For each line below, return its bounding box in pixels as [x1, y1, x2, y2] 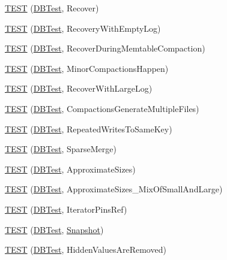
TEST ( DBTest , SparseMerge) [5, 143, 117, 155]
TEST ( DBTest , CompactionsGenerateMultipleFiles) [5, 102, 199, 114]
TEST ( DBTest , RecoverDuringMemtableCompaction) [5, 42, 205, 55]
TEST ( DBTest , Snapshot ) [5, 223, 104, 235]
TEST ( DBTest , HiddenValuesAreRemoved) [5, 243, 166, 256]
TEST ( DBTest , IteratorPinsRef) [5, 202, 127, 215]
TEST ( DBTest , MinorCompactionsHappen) [5, 62, 169, 74]
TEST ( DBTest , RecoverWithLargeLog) [5, 82, 153, 95]
